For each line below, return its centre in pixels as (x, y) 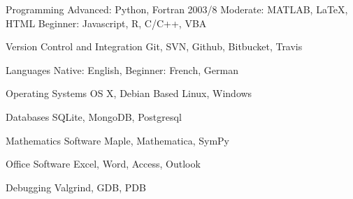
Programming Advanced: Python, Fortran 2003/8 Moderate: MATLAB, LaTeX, (177, 9)
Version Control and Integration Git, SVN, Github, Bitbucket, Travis (154, 46)
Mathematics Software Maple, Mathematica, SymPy (118, 140)
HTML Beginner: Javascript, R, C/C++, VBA (106, 23)
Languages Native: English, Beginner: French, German (122, 69)
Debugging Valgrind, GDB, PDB (76, 187)
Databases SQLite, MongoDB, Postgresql (94, 116)
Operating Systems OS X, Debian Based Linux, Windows (129, 93)
